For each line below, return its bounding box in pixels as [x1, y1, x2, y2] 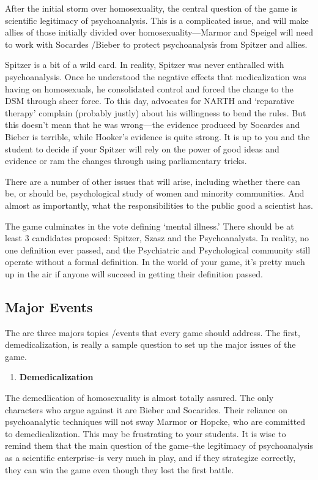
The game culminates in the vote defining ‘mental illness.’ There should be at [5, 219, 294, 232]
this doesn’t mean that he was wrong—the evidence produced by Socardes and [5, 118, 300, 131]
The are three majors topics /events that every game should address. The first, [5, 326, 300, 339]
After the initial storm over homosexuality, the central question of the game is [5, 2, 298, 14]
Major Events [5, 297, 93, 316]
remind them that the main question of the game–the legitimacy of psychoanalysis [5, 439, 313, 452]
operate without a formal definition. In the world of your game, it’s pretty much [5, 255, 305, 268]
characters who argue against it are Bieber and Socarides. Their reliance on [5, 403, 287, 416]
